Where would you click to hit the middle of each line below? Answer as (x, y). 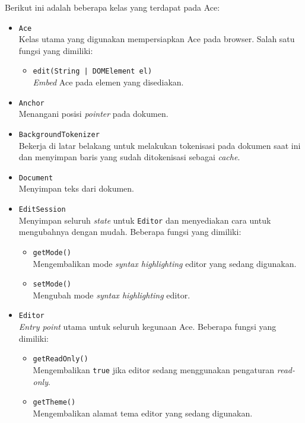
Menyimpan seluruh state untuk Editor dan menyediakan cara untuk (145, 220)
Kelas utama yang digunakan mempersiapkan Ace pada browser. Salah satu (157, 39)
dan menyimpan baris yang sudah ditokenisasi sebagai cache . (129, 157)
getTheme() (54, 403)
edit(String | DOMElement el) (93, 71)
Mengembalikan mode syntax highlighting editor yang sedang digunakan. (165, 263)
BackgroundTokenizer (59, 134)
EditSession (42, 210)
